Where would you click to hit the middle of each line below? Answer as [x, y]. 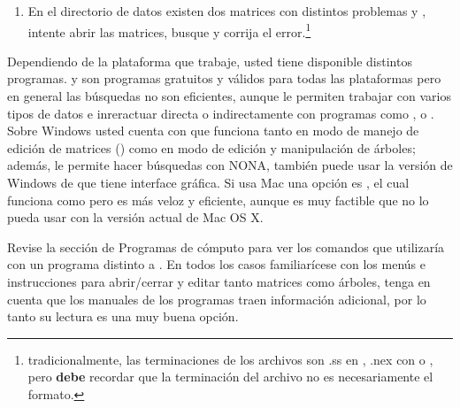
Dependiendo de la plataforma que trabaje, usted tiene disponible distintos [210, 61]
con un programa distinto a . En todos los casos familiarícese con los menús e [216, 264]
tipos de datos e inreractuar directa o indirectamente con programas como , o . [221, 113]
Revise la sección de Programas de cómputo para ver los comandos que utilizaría [226, 246]
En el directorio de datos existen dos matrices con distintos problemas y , [227, 11]
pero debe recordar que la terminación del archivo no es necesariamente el [230, 377]
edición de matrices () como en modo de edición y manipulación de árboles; [211, 147]
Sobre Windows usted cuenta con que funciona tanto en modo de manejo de [213, 131]
